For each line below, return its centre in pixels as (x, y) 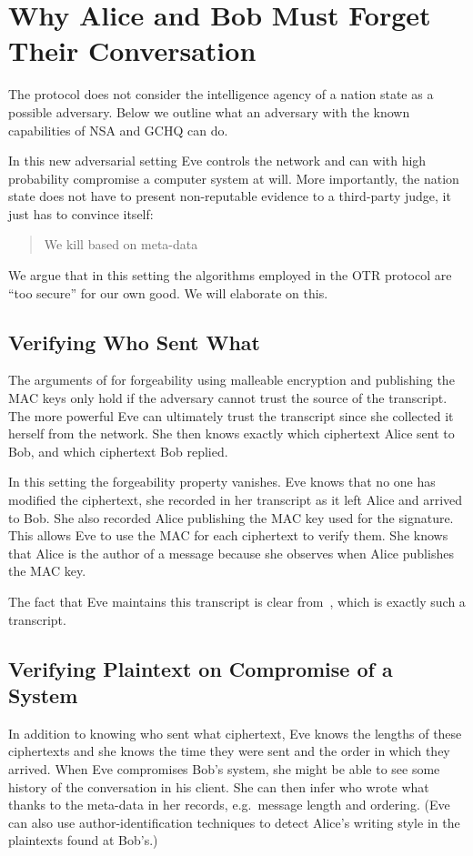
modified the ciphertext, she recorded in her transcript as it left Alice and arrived (236, 500)
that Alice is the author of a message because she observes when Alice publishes (231, 553)
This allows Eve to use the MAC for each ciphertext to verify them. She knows (228, 535)
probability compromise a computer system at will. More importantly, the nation (234, 178)
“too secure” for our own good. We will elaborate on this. (168, 292)
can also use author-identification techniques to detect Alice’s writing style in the (234, 822)
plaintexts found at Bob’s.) (83, 840)
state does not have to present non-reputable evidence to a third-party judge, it (230, 196)
